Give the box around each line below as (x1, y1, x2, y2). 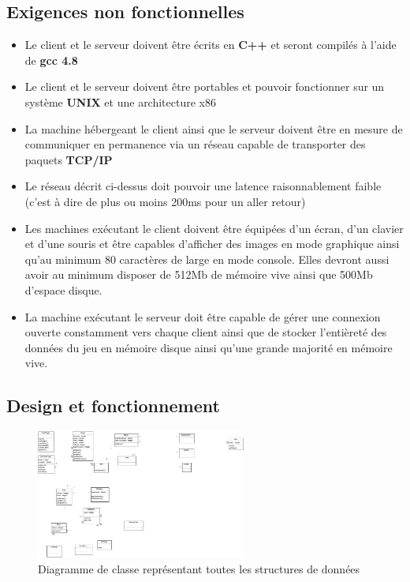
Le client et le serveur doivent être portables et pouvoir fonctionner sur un (24, 78, 385, 95)
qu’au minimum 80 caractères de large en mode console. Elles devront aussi (24, 250, 389, 267)
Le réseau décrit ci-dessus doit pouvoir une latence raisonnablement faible (24, 178, 382, 194)
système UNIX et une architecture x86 (24, 93, 216, 110)
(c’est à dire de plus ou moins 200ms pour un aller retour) (24, 193, 306, 209)
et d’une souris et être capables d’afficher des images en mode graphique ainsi (24, 235, 400, 252)
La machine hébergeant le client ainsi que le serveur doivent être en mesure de (24, 120, 403, 137)
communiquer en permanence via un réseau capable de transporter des (24, 136, 366, 152)
